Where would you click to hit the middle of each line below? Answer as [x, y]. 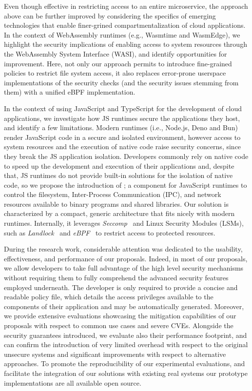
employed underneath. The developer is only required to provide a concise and [121, 287]
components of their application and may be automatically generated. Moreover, [124, 306]
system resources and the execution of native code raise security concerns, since [123, 147]
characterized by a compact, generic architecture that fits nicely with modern [119, 213]
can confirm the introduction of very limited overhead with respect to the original [126, 344]
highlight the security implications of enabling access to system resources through [126, 44]
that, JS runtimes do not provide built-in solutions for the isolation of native [118, 175]
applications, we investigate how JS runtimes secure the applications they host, [122, 118]
